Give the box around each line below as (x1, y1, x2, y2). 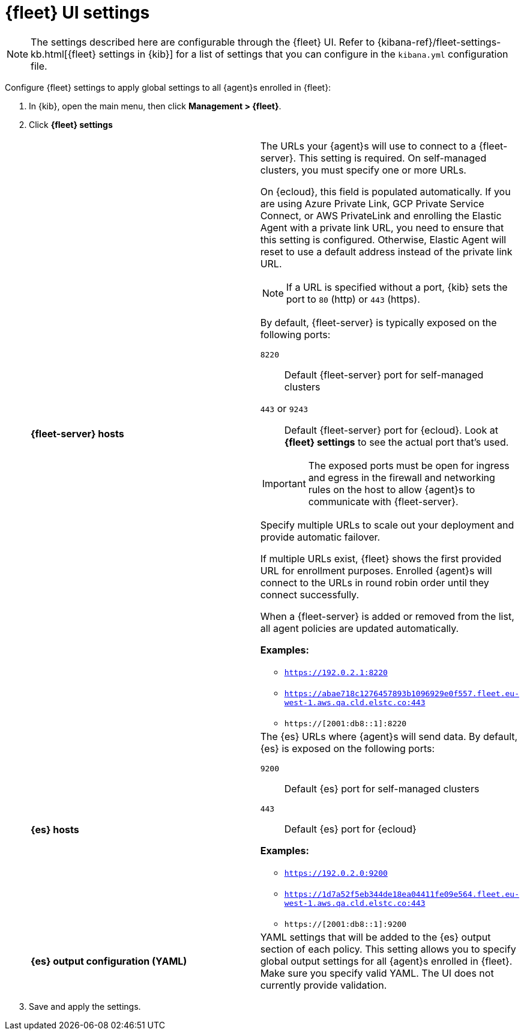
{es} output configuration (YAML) (31, 955, 187, 967)
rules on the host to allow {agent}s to (308, 483, 475, 496)
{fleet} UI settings (5, 2, 150, 23)
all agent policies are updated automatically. (260, 622, 459, 634)
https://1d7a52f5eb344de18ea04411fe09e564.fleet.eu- (284, 889, 519, 899)
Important (262, 477, 306, 490)
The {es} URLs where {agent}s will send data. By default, (260, 730, 518, 742)
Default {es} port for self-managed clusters (284, 782, 480, 795)
